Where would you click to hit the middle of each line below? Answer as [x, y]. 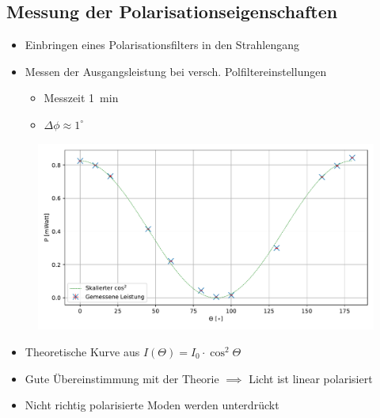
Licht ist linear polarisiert [311, 378]
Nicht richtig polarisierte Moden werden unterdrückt [152, 405]
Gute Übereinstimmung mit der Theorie [122, 378]
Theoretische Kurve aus [82, 351]
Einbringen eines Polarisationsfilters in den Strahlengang [162, 45]
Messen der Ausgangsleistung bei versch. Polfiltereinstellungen [176, 71]
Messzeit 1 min [81, 98]
